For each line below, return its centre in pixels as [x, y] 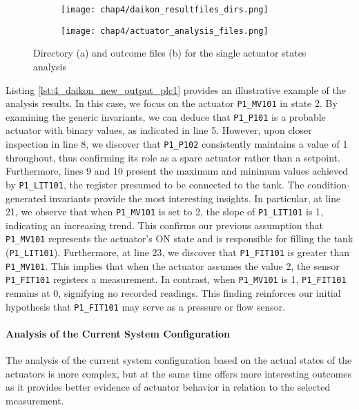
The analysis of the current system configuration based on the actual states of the [179, 360]
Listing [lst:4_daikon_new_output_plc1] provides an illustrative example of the [176, 89]
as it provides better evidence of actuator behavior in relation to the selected [168, 387]
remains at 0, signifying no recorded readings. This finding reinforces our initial [173, 292]
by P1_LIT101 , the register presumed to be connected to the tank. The [155, 184]
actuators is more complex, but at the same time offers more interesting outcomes [179, 373]
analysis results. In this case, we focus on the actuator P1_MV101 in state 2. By [172, 103]
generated [26, 198]
